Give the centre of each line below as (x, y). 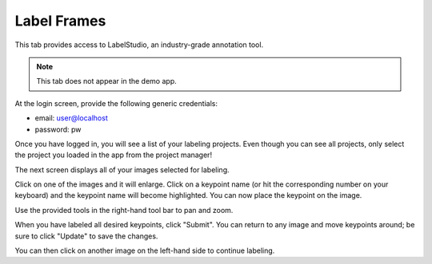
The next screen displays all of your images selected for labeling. (122, 169)
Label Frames (60, 21)
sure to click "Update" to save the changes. (86, 236)
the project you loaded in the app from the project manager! (113, 155)
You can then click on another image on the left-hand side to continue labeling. (145, 250)
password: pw (58, 129)
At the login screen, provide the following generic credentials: (116, 103)
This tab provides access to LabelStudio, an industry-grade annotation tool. (139, 45)
